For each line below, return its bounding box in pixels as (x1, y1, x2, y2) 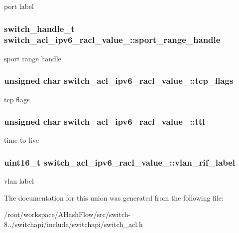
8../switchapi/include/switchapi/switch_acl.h (4, 219, 143, 229)
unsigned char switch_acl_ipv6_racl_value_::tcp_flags (4, 74, 234, 87)
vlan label (4, 176, 34, 186)
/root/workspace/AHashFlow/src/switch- (4, 209, 131, 220)
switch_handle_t (4, 22, 75, 34)
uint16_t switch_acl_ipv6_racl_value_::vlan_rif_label (4, 156, 235, 168)
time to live (4, 135, 39, 145)
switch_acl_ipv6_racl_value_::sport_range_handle (4, 33, 221, 46)
